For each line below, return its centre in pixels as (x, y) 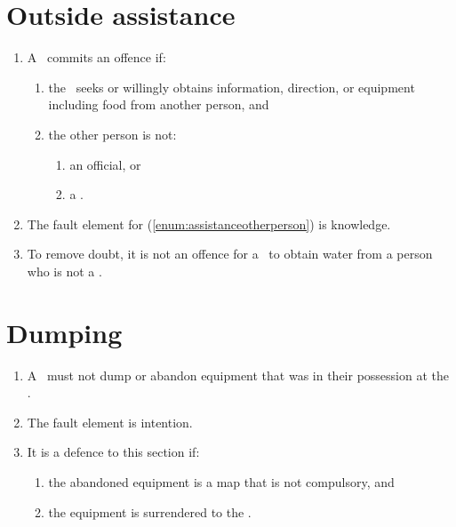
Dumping (64, 332)
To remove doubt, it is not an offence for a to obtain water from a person (230, 254)
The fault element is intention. (110, 422)
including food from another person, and (159, 104)
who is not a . (64, 271)
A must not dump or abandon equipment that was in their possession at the (238, 375)
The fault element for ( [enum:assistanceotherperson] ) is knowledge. (209, 224)
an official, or (105, 164)
